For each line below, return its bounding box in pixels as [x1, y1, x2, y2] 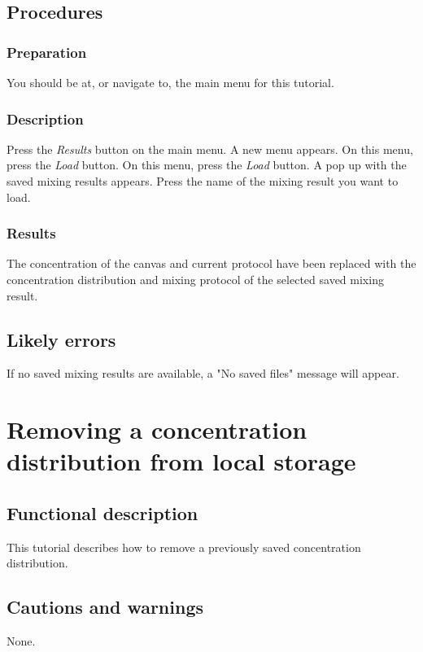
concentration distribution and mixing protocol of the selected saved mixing [7, 271, 384, 287]
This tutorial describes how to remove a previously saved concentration [7, 538, 361, 555]
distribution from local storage [7, 444, 356, 478]
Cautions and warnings [7, 594, 204, 619]
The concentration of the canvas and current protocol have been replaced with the [7, 255, 416, 272]
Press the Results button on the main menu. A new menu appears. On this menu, [7, 140, 413, 157]
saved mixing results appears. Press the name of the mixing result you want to [7, 173, 399, 189]
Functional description [7, 500, 198, 525]
